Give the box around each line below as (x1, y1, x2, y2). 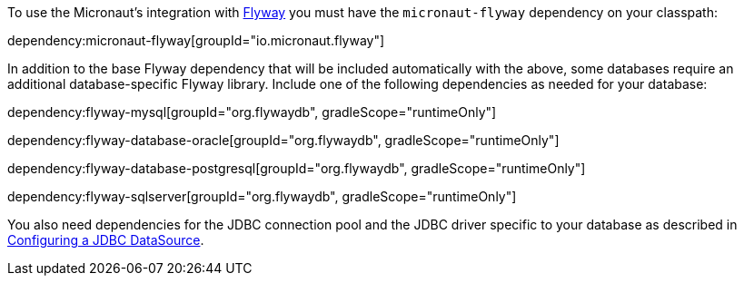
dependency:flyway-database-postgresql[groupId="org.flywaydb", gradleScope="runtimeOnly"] (7, 161, 586, 176)
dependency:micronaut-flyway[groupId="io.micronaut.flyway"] (7, 33, 385, 48)
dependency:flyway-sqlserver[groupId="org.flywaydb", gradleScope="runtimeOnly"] (7, 189, 517, 204)
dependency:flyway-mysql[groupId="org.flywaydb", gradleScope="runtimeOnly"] (7, 104, 497, 120)
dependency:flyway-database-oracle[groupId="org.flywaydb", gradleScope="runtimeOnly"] (7, 132, 560, 148)
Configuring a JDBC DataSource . (7, 232, 204, 248)
